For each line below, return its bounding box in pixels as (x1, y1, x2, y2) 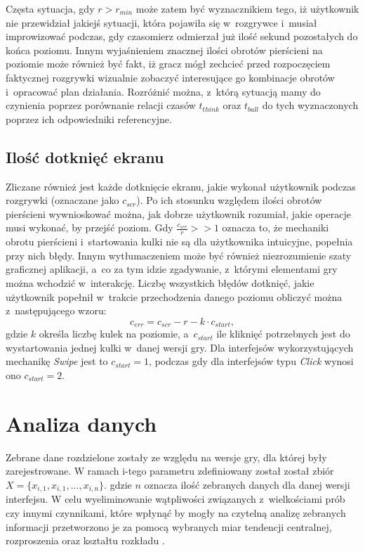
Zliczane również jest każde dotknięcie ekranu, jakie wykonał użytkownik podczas (6, 179, 356, 193)
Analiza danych (6, 409, 157, 437)
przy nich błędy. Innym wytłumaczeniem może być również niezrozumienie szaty (6, 248, 352, 262)
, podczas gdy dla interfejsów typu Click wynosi (149, 354, 354, 368)
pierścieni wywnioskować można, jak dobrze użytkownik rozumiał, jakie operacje (6, 206, 351, 221)
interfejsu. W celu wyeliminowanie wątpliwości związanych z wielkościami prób (6, 492, 345, 506)
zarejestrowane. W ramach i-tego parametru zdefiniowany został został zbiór (6, 463, 334, 478)
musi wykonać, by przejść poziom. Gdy (6, 220, 173, 235)
